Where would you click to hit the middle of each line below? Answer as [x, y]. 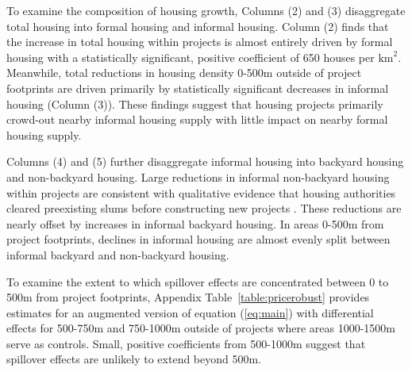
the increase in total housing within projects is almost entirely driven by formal [200, 42]
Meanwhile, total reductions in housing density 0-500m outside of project [184, 73]
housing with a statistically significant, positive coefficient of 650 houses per [191, 57]
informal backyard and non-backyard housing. [118, 254]
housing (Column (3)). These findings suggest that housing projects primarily [195, 104]
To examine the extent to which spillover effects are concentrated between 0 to [198, 281]
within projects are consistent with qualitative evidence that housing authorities [201, 192]
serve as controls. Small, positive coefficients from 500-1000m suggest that [186, 343]
